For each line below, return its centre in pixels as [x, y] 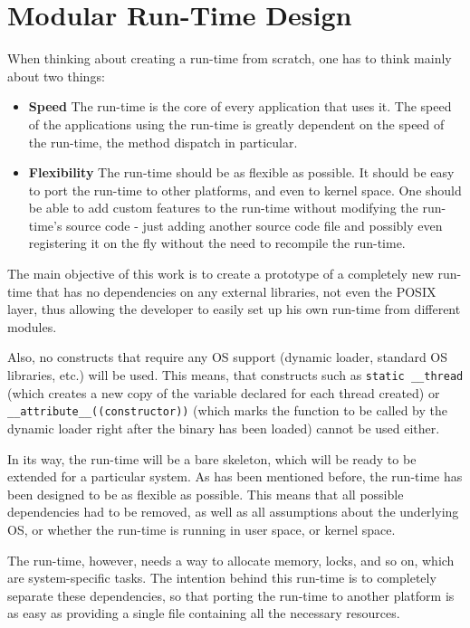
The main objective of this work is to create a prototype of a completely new [221, 274]
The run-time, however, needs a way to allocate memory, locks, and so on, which [231, 560]
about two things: [56, 76]
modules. [32, 326]
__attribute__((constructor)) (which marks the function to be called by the [228, 410]
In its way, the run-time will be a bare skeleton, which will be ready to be [212, 458]
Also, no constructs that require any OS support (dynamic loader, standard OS [228, 357]
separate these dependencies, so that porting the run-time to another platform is [231, 595]
